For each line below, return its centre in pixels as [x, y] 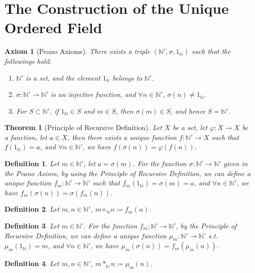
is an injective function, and [93, 94]
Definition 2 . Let [32, 209]
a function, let [26, 137]
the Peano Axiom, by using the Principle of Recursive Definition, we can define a [127, 173]
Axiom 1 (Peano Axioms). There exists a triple [77, 51]
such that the [211, 51]
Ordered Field [53, 27]
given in [236, 163]
